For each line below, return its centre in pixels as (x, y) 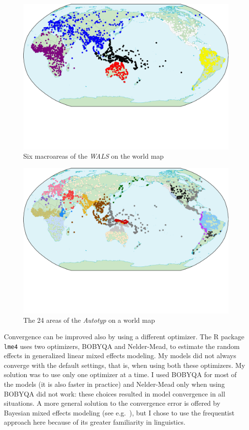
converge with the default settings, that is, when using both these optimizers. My (124, 365)
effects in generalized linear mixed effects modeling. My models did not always (120, 356)
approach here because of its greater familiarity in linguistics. (95, 422)
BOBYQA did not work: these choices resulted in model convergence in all (115, 393)
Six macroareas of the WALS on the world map (93, 156)
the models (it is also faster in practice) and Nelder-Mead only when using (114, 384)
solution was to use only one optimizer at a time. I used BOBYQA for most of (120, 374)
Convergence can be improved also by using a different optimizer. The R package (124, 336)
